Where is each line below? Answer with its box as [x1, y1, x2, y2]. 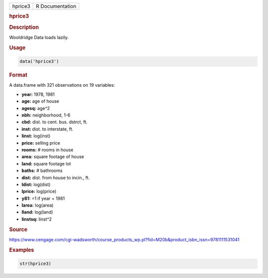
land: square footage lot [21, 161, 71, 167]
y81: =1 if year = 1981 [21, 195, 65, 201]
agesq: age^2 [21, 105, 50, 111]
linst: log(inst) [21, 133, 51, 139]
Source [9, 226, 28, 233]
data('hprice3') [19, 58, 60, 64]
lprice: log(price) [21, 188, 57, 194]
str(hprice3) [19, 261, 52, 267]
